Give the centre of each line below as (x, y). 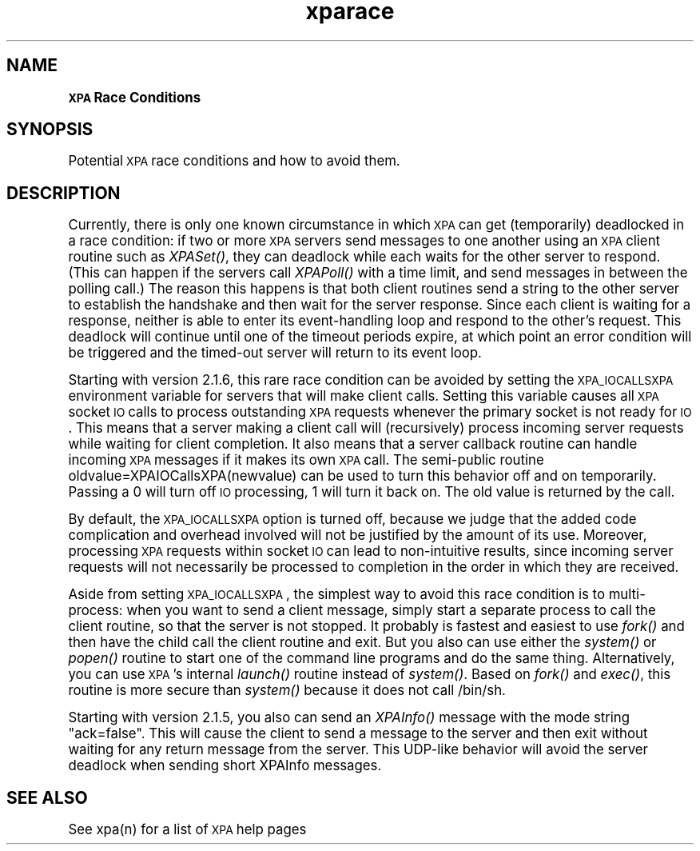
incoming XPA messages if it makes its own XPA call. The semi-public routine (306, 460)
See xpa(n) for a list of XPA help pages (187, 830)
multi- (627, 595)
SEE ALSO (47, 797)
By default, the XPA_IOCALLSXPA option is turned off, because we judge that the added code (352, 519)
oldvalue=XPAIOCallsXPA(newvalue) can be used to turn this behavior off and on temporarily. (362, 476)
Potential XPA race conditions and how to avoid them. (234, 161)
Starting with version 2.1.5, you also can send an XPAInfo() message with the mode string (349, 718)
